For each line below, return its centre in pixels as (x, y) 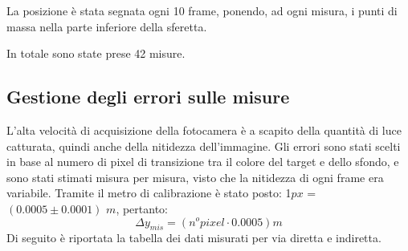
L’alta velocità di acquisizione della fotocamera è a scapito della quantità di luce (204, 130)
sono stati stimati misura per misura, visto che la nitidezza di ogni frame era (195, 177)
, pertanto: (142, 208)
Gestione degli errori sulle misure (148, 97)
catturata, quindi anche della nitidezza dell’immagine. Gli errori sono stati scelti (204, 146)
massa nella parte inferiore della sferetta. (107, 26)
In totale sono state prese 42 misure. (96, 53)
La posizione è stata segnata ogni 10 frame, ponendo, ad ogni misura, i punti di (202, 10)
